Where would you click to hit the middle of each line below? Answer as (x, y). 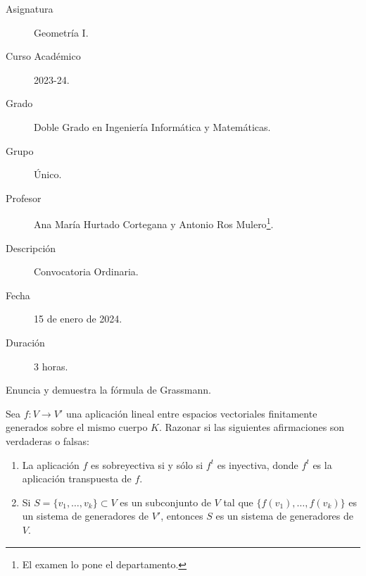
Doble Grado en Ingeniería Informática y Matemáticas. (152, 126)
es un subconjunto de (165, 502)
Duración (25, 342)
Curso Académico (43, 56)
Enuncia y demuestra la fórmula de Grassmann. (108, 390)
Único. (48, 174)
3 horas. (51, 366)
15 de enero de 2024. (78, 319)
